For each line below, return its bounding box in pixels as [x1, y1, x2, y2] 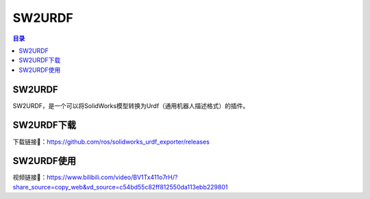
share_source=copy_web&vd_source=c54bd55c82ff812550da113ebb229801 [12, 183, 228, 191]
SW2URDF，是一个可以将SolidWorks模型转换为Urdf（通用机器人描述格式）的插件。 [12, 101, 249, 109]
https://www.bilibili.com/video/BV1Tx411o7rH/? [47, 173, 178, 181]
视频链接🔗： [12, 173, 47, 181]
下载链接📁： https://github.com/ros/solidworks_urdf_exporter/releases [12, 137, 210, 146]
